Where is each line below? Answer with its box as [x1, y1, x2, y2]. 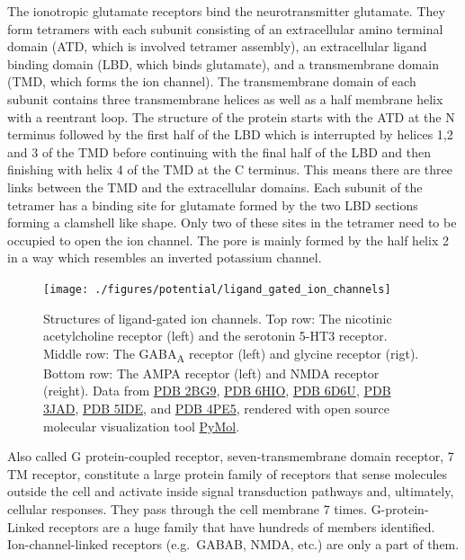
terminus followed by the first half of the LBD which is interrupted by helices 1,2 [7, 125, 453, 144]
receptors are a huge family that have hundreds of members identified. [49, 517, 435, 536]
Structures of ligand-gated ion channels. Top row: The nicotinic [43, 308, 392, 327]
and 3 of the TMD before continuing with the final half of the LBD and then [7, 142, 432, 161]
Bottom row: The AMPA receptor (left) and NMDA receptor [43, 363, 380, 382]
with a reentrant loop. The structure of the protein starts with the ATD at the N [7, 107, 455, 126]
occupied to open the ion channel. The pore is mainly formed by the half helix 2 [7, 230, 449, 249]
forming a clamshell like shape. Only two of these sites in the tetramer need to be [7, 213, 457, 232]
